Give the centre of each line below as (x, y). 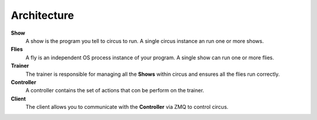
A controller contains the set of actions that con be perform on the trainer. (115, 91)
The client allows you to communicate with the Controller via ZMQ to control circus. (127, 107)
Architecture (43, 15)
